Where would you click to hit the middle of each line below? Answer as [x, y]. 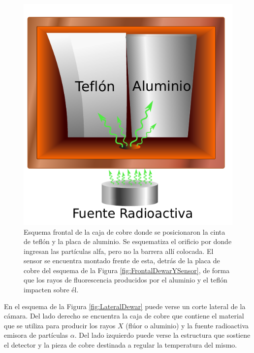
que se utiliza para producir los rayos [60, 325]
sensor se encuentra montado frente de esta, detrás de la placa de [122, 261]
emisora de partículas [36, 335]
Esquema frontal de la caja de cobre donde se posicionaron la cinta [125, 231]
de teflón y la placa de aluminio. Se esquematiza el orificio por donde [128, 241]
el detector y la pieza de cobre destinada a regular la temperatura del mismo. [121, 345]
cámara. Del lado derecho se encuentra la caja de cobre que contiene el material [124, 316]
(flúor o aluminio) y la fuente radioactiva [187, 325]
